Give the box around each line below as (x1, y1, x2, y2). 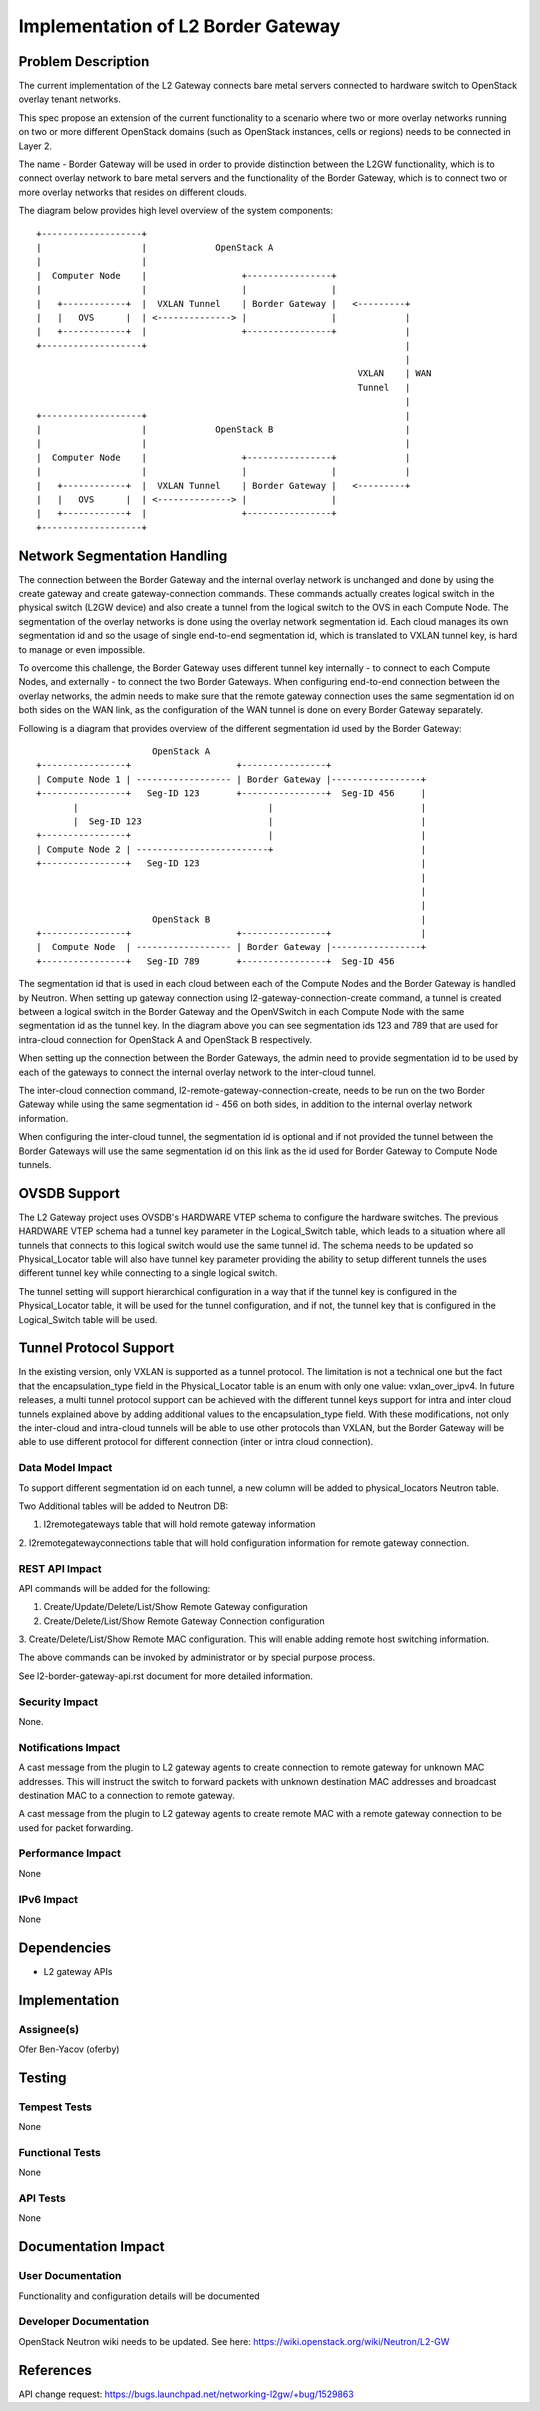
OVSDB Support (18, 1185, 120, 1202)
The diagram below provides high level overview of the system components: (18, 205, 334, 217)
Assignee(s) (18, 2022, 80, 2036)
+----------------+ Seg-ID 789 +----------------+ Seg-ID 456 (36, 955, 395, 967)
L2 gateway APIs (43, 1965, 113, 1977)
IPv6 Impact (18, 1892, 79, 1906)
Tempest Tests (18, 2100, 92, 2114)
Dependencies (18, 1939, 112, 1956)
